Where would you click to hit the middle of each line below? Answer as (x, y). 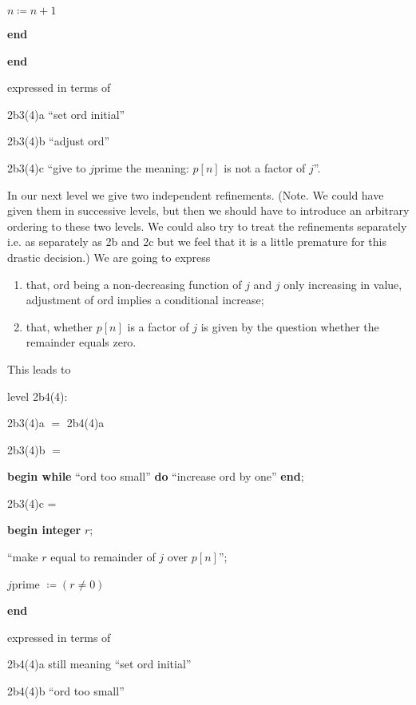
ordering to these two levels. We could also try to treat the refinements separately (207, 226)
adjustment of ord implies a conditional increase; (145, 300)
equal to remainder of (103, 557)
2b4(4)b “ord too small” (66, 691)
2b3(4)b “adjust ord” (59, 141)
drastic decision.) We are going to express (109, 257)
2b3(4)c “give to (47, 167)
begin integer (44, 530)
